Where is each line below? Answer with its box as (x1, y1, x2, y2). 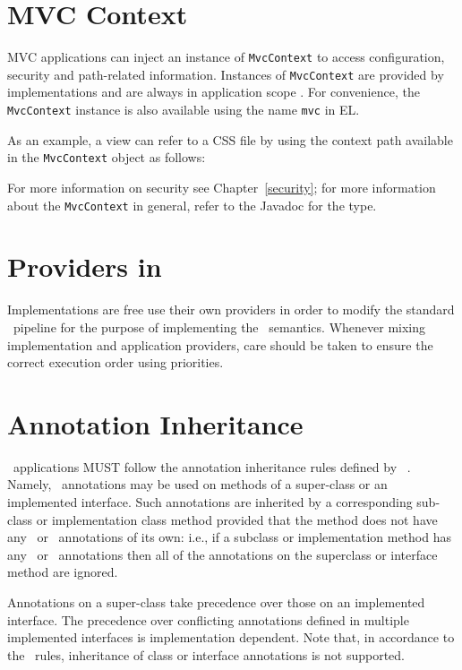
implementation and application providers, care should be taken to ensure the (7, 335, 433, 354)
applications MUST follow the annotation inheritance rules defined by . (13, 457, 411, 476)
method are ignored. (7, 563, 118, 581)
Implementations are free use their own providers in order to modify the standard (7, 300, 455, 319)
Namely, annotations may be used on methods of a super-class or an (7, 475, 388, 494)
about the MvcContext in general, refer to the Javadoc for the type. (7, 195, 377, 214)
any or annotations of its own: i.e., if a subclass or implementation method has (7, 528, 451, 546)
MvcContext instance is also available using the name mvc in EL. (7, 100, 360, 119)
